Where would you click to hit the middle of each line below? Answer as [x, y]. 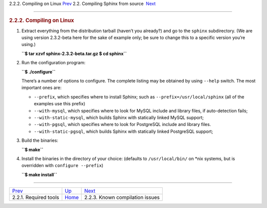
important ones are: [42, 88]
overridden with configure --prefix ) [63, 166]
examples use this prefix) [60, 104]
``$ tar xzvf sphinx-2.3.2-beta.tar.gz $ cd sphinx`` [74, 53]
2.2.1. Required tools [36, 198]
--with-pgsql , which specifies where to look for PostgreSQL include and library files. [122, 125]
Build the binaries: [40, 140]
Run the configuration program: [54, 63]
